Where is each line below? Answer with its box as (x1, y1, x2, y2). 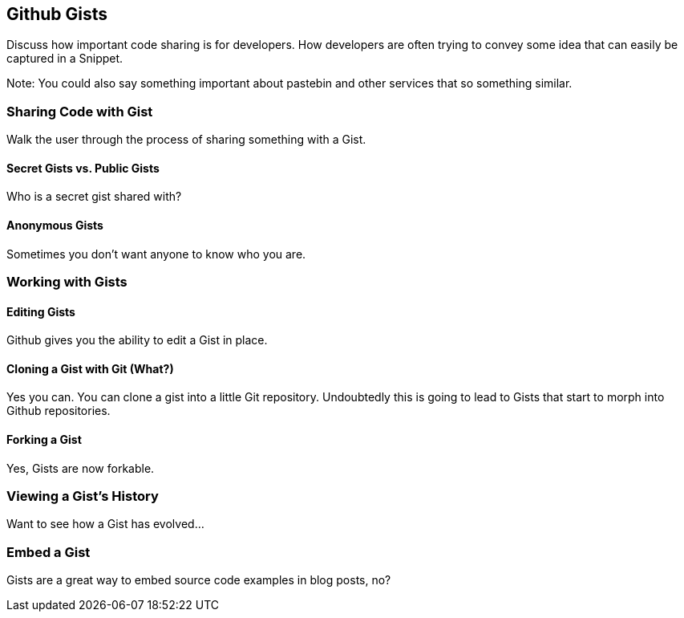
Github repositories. (6, 404, 111, 418)
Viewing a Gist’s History (6, 488, 159, 505)
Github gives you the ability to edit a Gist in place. (6, 333, 268, 348)
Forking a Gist (6, 433, 82, 447)
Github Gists (6, 4, 108, 24)
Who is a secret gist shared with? (6, 189, 182, 204)
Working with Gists (6, 273, 127, 290)
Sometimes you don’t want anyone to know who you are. (6, 246, 306, 261)
